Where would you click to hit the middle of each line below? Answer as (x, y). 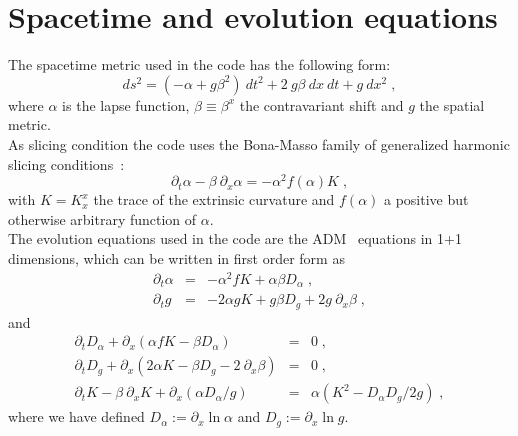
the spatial (452, 104)
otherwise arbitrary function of (102, 218)
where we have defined (76, 416)
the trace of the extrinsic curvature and (214, 199)
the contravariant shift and (321, 104)
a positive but (426, 199)
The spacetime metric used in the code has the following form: (199, 64)
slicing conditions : (66, 163)
